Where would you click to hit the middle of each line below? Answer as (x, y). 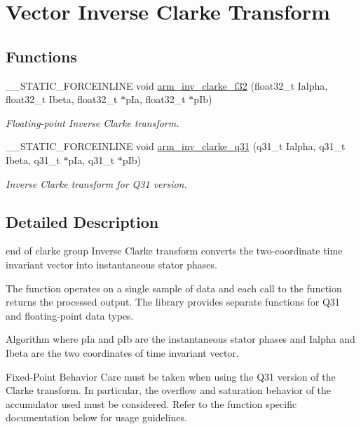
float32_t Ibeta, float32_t (62, 99)
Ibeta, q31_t (33, 159)
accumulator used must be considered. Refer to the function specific (151, 403)
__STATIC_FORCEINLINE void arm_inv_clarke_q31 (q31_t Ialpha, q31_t (176, 146)
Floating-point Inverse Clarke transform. (93, 122)
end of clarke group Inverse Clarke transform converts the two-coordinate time (174, 251)
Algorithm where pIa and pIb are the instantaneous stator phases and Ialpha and (180, 339)
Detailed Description (82, 221)
